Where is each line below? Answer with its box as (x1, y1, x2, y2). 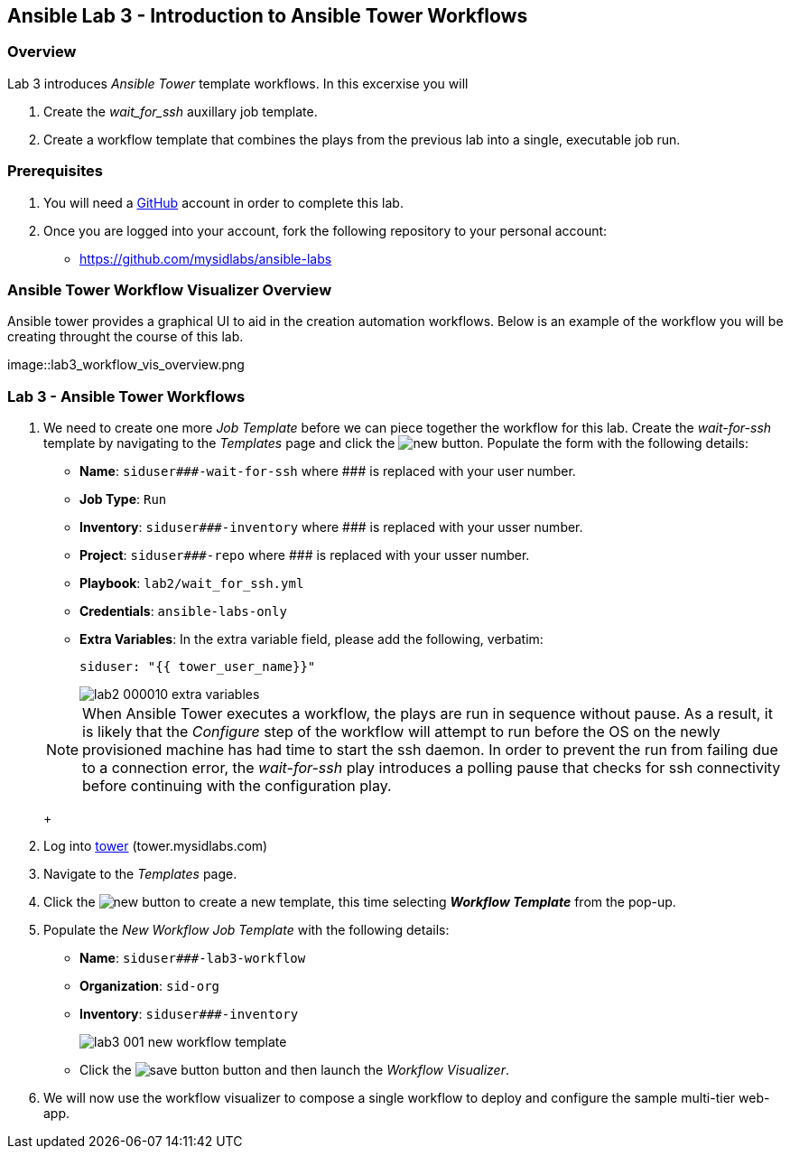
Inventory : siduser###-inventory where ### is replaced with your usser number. (79, 519, 583, 536)
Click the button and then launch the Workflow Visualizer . (79, 1062, 509, 1078)
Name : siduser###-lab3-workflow (79, 950, 306, 966)
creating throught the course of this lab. (7, 329, 244, 345)
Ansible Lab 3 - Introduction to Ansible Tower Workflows (7, 5, 528, 27)
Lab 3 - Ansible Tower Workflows (7, 387, 246, 406)
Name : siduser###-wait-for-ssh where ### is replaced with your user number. (79, 463, 576, 480)
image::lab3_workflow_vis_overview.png (7, 357, 245, 373)
